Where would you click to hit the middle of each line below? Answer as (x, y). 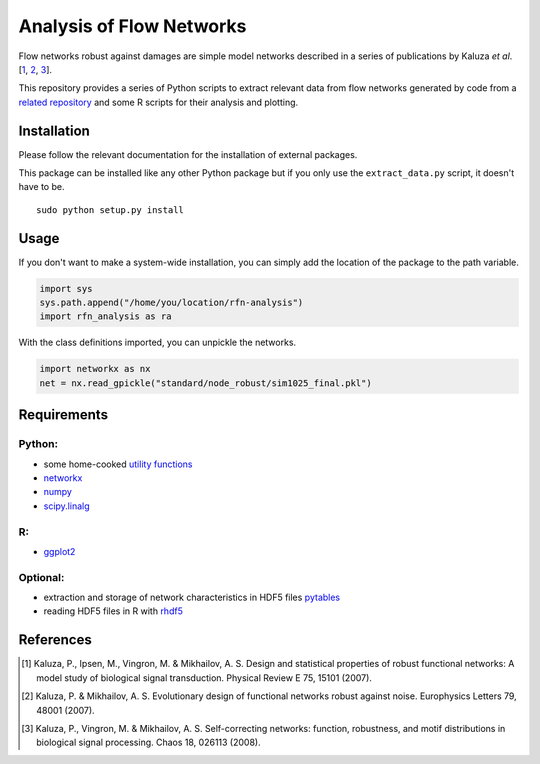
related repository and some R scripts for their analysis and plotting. (158, 102)
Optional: (41, 577)
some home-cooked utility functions (118, 464)
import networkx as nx (95, 369)
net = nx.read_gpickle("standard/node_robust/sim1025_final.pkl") (205, 383)
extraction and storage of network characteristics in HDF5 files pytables (192, 597)
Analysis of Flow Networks (132, 26)
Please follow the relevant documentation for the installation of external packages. (188, 154)
